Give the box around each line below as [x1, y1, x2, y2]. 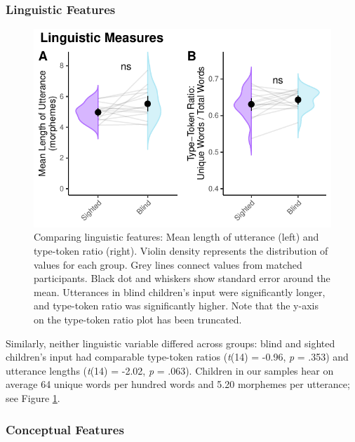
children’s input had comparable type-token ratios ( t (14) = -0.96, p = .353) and [6, 349, 349, 364]
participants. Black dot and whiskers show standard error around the [34, 271, 330, 286]
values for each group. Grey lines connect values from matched [34, 257, 302, 272]
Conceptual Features [6, 420, 124, 438]
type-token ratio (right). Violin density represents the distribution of [34, 243, 328, 258]
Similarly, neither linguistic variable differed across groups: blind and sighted [6, 335, 335, 350]
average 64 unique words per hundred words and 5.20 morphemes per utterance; [6, 377, 350, 391]
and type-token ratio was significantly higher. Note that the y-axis [34, 298, 319, 313]
